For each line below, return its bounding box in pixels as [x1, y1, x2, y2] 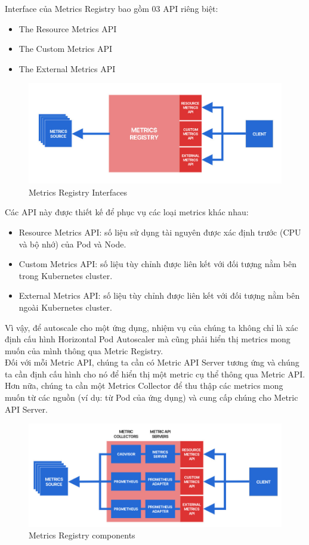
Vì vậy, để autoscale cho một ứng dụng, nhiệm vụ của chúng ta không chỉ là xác [5, 321, 298, 333]
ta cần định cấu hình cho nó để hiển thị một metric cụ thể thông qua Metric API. [5, 367, 305, 380]
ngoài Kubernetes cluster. [18, 301, 112, 313]
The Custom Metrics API [18, 42, 113, 55]
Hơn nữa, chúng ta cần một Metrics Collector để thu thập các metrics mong [5, 379, 283, 392]
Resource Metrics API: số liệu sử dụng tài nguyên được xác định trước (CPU [18, 225, 301, 238]
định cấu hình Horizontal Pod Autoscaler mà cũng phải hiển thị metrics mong [5, 333, 291, 345]
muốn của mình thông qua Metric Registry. [5, 344, 163, 357]
